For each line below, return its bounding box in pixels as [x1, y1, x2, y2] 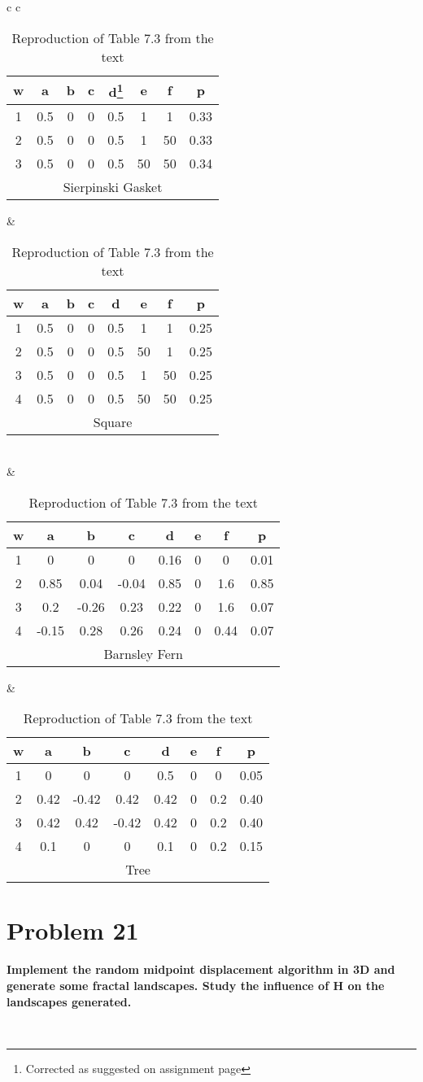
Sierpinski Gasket [63, 177, 163, 196]
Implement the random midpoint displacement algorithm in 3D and [7, 961, 395, 978]
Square [93, 412, 133, 431]
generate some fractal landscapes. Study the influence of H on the [7, 977, 385, 994]
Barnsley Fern [103, 644, 183, 663]
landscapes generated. [7, 993, 132, 1010]
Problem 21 [7, 914, 139, 947]
